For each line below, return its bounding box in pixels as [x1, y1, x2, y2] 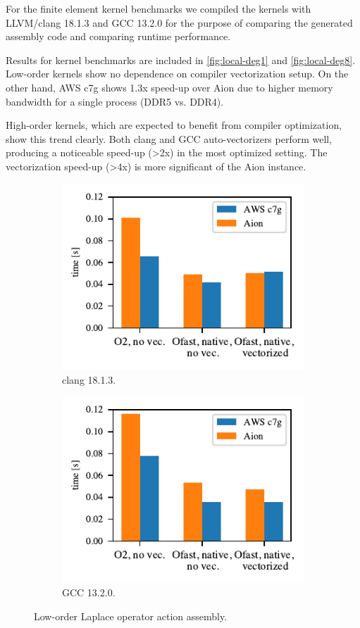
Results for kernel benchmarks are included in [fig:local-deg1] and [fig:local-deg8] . [6, 52, 356, 67]
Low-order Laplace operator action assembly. [34, 608, 228, 623]
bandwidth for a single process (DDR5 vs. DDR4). [6, 94, 224, 108]
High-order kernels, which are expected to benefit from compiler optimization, [6, 118, 342, 132]
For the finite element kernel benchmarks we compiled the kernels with [6, 1, 311, 15]
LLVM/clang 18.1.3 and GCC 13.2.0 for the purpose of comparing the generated [6, 15, 353, 30]
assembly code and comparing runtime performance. [6, 29, 231, 44]
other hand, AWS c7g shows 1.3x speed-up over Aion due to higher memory [6, 80, 333, 94]
